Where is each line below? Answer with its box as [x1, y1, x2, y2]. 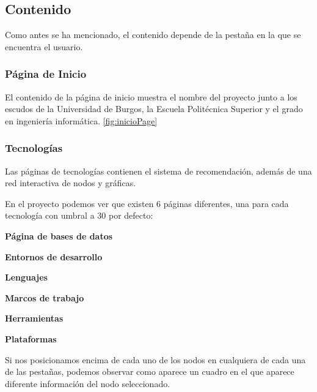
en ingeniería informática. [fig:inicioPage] [5, 114, 158, 127]
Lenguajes [5, 271, 48, 284]
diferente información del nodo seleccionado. [5, 377, 170, 390]
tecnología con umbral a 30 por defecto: [5, 209, 153, 222]
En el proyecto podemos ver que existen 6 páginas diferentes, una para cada [5, 197, 289, 209]
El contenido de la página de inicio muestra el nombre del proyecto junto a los [5, 90, 297, 103]
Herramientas [5, 312, 64, 325]
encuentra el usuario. [5, 40, 83, 53]
